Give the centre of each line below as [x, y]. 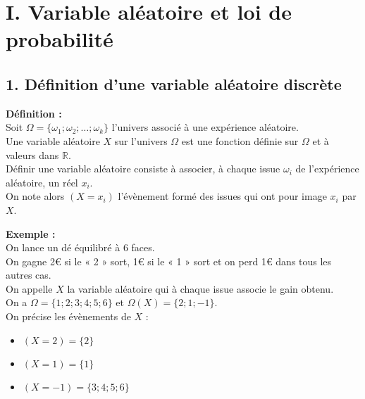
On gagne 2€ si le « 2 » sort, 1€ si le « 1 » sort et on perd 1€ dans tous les [169, 261]
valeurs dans [32, 154]
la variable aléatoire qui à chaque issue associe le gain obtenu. [200, 288]
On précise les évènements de [68, 316]
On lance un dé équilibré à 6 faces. [80, 247]
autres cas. [29, 275]
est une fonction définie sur [240, 140]
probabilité [60, 39]
